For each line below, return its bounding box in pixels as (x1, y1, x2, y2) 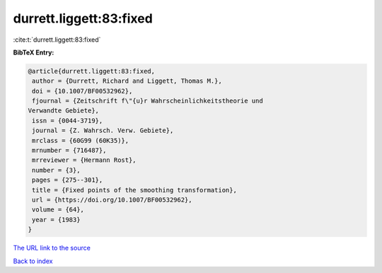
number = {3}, (32, 166, 81, 174)
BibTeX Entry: (13, 48, 54, 57)
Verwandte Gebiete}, (28, 107, 99, 115)
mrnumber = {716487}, (32, 146, 107, 155)
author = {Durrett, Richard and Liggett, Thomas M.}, (32, 77, 222, 85)
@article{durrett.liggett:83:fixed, (28, 67, 156, 75)
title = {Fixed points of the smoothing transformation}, (32, 186, 237, 194)
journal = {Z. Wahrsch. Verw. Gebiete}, (32, 127, 174, 134)
